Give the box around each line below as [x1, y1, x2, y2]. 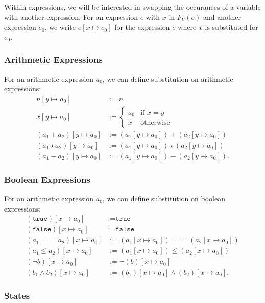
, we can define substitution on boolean [102, 193, 225, 204]
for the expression [114, 21, 170, 32]
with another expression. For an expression [4, 11, 138, 22]
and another [203, 11, 241, 22]
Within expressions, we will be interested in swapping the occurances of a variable [4, 2, 261, 12]
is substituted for [205, 21, 258, 32]
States [4, 289, 30, 302]
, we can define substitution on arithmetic [102, 73, 233, 84]
